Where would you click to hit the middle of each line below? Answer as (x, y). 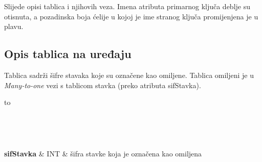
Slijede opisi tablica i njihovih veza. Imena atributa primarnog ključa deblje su (127, 6)
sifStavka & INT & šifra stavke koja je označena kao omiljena (103, 153)
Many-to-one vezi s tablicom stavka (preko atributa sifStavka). (103, 85)
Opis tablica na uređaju (68, 54)
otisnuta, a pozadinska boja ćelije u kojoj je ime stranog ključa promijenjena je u (131, 16)
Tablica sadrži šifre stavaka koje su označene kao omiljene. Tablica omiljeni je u (129, 75)
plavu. (14, 26)
